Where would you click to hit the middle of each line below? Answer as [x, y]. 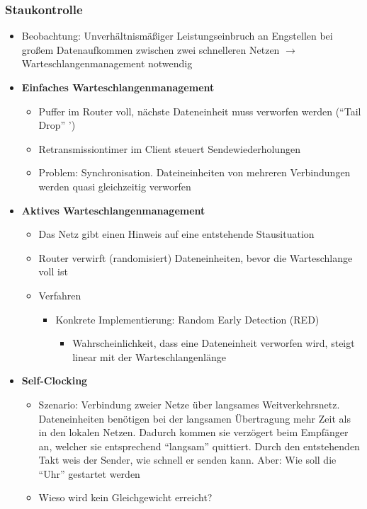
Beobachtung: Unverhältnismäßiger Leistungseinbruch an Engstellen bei [177, 36]
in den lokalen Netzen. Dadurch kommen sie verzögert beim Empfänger [193, 432]
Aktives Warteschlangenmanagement [113, 210]
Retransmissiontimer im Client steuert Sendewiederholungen [169, 148]
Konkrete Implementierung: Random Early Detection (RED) [187, 319]
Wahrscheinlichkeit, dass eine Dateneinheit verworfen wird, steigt [214, 343]
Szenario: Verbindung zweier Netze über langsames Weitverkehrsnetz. [189, 404]
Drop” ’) [57, 125]
